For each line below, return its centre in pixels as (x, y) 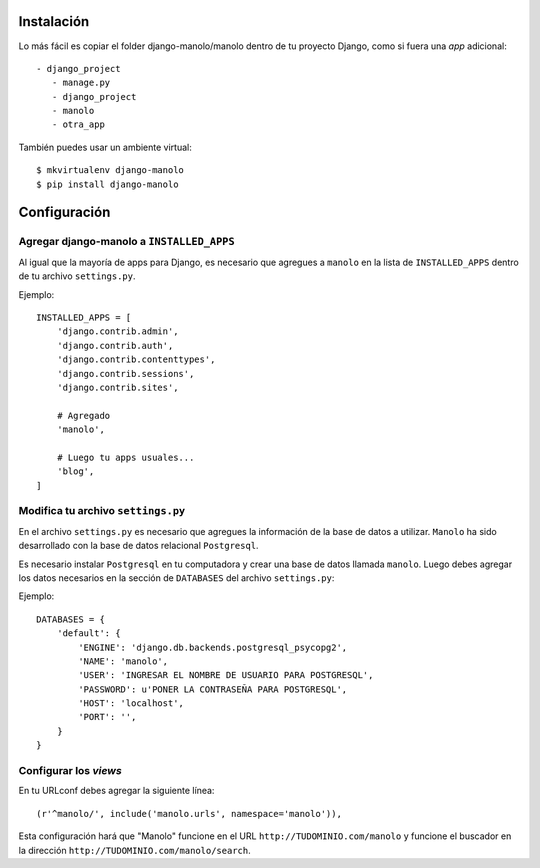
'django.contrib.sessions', (125, 373)
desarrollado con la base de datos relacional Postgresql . (138, 546)
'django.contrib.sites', (117, 387)
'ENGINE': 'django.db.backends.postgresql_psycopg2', (213, 647)
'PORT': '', (107, 717)
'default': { (88, 633)
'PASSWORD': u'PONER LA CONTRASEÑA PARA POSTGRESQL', (213, 689)
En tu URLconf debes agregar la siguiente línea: (116, 791)
